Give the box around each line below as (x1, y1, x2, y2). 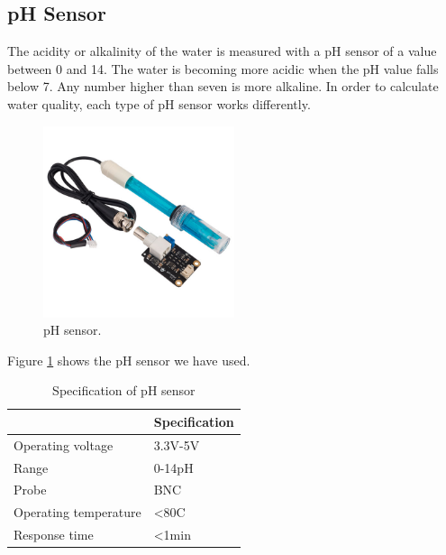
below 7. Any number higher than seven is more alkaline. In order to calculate (7, 77, 439, 96)
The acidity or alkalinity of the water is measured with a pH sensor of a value (7, 42, 437, 60)
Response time (14, 525, 94, 544)
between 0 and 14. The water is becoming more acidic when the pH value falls (7, 59, 439, 78)
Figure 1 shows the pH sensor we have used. (7, 350, 250, 369)
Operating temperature (14, 503, 141, 522)
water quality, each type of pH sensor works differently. (7, 94, 311, 113)
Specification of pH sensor (52, 381, 196, 400)
